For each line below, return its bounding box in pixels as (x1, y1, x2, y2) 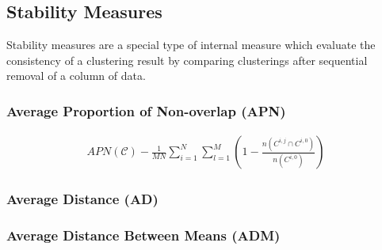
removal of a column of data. (6, 67, 146, 84)
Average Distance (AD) (6, 189, 159, 209)
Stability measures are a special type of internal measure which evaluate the (6, 36, 376, 53)
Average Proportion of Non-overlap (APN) (6, 100, 286, 120)
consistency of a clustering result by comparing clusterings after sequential (6, 51, 368, 68)
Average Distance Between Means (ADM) (6, 225, 281, 244)
